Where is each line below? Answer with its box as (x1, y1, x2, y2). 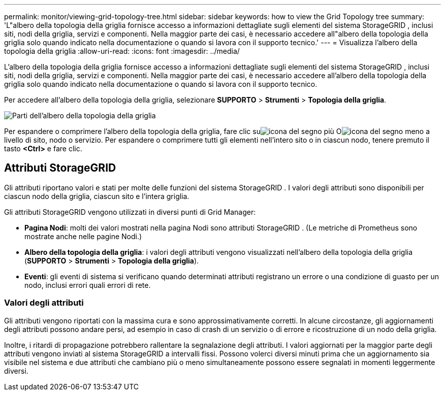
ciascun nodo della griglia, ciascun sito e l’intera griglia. (4, 191, 189, 201)
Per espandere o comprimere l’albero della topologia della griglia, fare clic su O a (4, 127, 430, 136)
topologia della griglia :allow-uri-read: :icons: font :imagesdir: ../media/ (4, 47, 240, 55)
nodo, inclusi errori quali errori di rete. (24, 280, 151, 289)
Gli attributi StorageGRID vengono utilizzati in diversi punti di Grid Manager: (4, 207, 256, 216)
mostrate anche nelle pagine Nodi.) (24, 232, 142, 241)
